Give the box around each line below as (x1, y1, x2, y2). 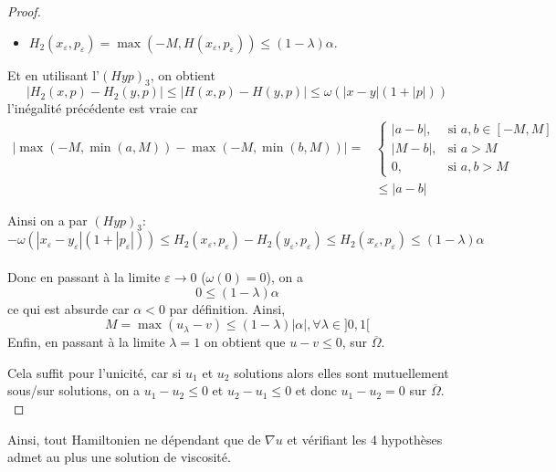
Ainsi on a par (7, 210, 88, 229)
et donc (295, 381, 337, 400)
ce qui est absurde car (7, 299, 130, 318)
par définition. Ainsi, (169, 299, 286, 318)
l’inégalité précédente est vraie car (7, 99, 198, 118)
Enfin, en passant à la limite (7, 332, 165, 351)
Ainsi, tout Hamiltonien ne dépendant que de (7, 429, 261, 448)
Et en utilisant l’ (7, 65, 100, 84)
